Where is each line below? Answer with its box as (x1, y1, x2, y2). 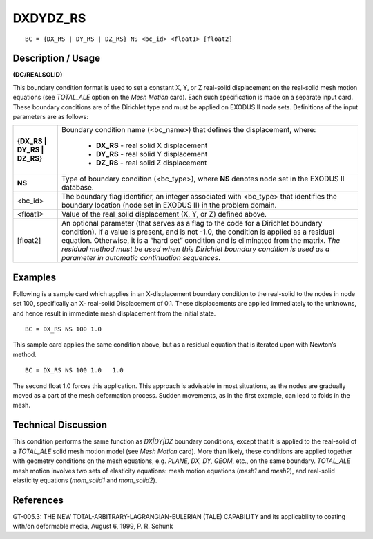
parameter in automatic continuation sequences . (61, 253, 221, 263)
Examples (12, 271, 57, 283)
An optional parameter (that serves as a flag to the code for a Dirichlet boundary (61, 219, 323, 228)
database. (61, 183, 95, 192)
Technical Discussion (12, 419, 107, 431)
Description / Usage (12, 53, 100, 64)
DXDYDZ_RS (12, 10, 86, 26)
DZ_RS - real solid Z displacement (95, 158, 207, 167)
